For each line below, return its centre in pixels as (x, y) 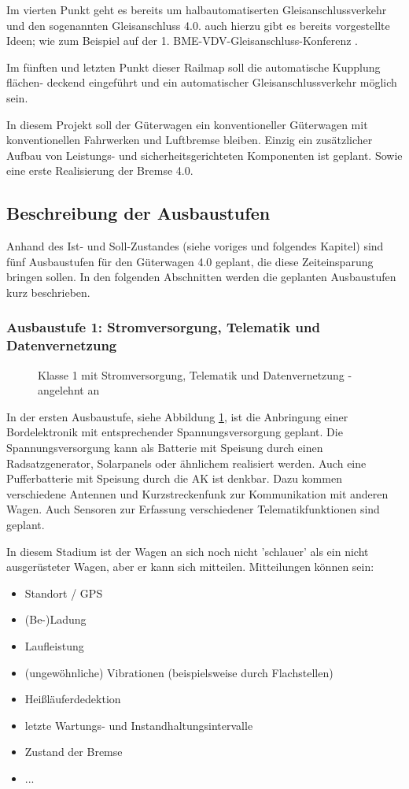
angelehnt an (69, 390)
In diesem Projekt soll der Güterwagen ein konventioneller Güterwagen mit (187, 124)
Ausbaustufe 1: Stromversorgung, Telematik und (163, 327)
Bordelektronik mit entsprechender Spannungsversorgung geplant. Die (175, 432)
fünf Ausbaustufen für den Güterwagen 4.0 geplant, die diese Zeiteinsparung (190, 261)
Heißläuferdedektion (73, 699)
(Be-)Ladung (55, 619)
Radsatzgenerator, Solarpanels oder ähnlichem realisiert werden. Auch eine (186, 463)
